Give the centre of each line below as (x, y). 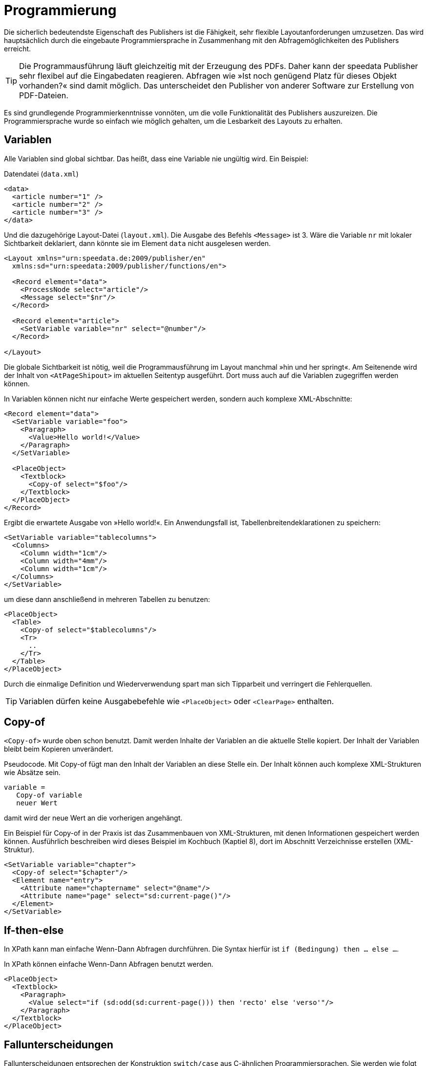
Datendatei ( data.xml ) (41, 174)
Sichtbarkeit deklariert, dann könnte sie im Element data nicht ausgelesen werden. (137, 243)
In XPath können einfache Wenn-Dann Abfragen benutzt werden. (109, 964)
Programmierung (60, 10)
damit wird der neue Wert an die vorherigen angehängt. (93, 818)
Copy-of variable (49, 795)
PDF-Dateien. (44, 95)
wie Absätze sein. (32, 773)
